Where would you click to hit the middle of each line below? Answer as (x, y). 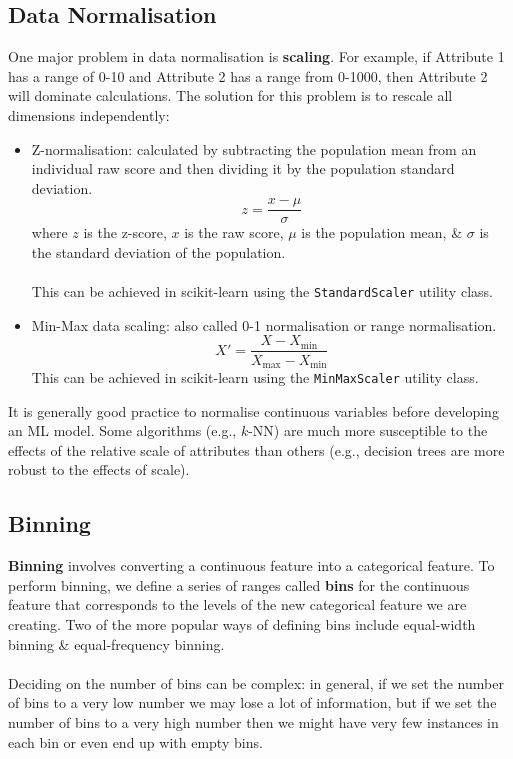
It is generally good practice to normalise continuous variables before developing (253, 410)
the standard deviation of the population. (158, 252)
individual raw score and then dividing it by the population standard (243, 168)
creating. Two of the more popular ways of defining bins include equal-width (242, 623)
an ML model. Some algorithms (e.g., (122, 430)
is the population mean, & (382, 232)
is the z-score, (125, 232)
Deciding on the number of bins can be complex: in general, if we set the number (256, 682)
